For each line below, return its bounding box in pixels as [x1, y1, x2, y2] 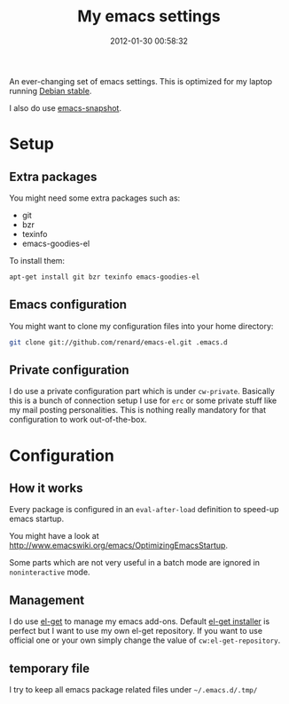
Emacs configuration [9, 297, 127, 312]
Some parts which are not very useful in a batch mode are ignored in [9, 558, 260, 568]
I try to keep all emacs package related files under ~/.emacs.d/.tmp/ [9, 684, 258, 694]
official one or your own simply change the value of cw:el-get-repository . [9, 635, 281, 645]
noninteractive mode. [9, 566, 90, 578]
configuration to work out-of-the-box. [9, 415, 148, 425]
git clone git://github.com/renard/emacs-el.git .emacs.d [9, 337, 228, 347]
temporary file [9, 660, 90, 676]
